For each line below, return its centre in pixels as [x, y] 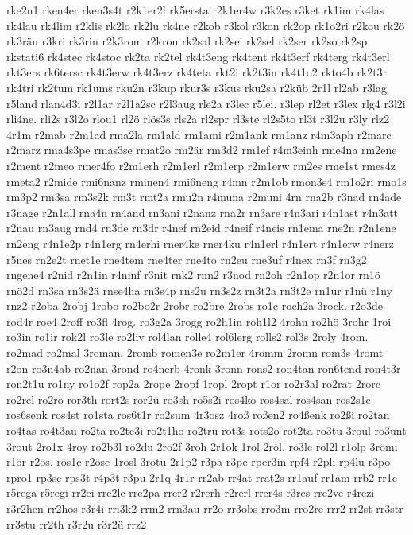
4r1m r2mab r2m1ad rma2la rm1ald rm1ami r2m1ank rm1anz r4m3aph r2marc [199, 134]
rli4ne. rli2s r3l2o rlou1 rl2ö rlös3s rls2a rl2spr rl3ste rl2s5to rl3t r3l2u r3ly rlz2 [198, 119]
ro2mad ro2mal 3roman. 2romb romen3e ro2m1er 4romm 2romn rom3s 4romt [195, 353]
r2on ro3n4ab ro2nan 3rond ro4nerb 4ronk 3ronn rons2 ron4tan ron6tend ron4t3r [204, 368]
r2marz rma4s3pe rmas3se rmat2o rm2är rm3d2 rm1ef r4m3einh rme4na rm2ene [202, 150]
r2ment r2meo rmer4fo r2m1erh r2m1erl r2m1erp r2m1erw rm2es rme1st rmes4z [201, 165]
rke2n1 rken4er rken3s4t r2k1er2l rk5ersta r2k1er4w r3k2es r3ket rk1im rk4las [195, 10]
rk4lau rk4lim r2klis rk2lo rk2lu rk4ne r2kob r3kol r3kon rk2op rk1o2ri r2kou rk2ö [206, 25]
